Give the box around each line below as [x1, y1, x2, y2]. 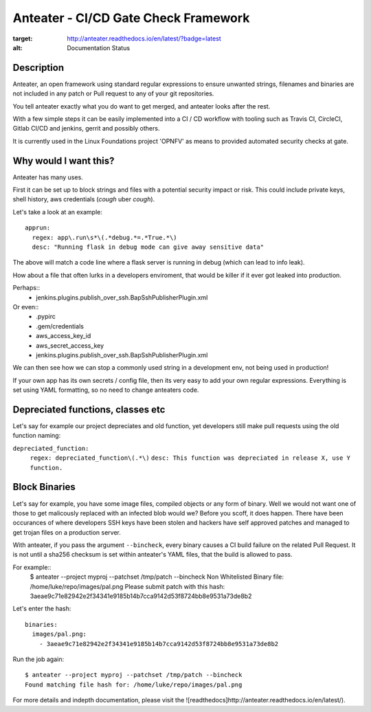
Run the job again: [12, 655, 65, 663]
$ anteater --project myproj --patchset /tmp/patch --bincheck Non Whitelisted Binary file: [30, 572, 284, 581]
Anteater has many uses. [12, 173, 84, 181]
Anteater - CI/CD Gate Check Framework [12, 10, 250, 25]
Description [12, 62, 65, 74]
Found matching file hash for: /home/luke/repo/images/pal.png [25, 680, 243, 689]
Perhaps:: [12, 284, 41, 292]
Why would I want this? [12, 155, 115, 166]
